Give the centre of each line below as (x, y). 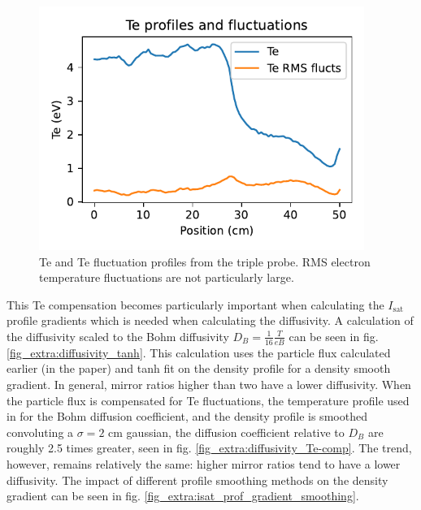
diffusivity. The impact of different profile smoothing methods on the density (197, 480)
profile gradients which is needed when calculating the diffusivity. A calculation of (210, 320)
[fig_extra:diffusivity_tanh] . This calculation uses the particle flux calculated (199, 352)
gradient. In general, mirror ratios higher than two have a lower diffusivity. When (209, 384)
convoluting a (40, 432)
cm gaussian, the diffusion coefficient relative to (226, 432)
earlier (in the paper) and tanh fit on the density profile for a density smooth (199, 368)
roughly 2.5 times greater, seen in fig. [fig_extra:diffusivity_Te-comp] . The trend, (209, 448)
